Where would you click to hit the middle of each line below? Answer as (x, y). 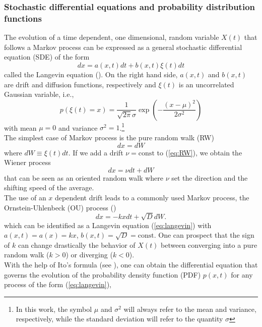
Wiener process (27, 162)
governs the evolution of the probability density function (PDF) (103, 274)
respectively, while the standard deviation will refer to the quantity (119, 319)
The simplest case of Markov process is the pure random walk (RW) (109, 137)
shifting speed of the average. (49, 187)
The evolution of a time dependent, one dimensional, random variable (112, 37)
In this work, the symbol (54, 309)
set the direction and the (210, 177)
